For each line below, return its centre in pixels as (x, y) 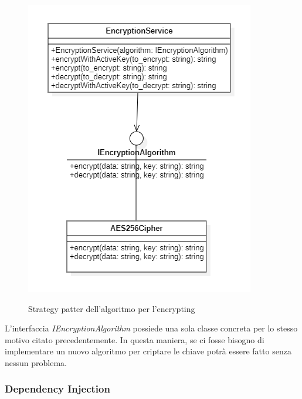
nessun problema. (36, 362)
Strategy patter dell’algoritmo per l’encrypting (112, 308)
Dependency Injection (57, 389)
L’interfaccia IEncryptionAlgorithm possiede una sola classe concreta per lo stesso (151, 328)
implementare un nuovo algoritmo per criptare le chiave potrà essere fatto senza (148, 351)
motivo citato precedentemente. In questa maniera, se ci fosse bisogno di (135, 339)
